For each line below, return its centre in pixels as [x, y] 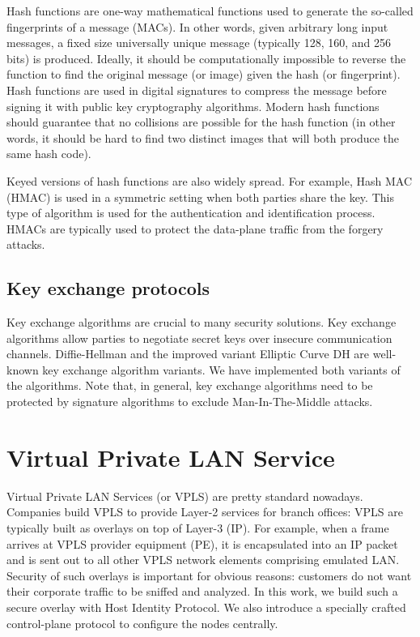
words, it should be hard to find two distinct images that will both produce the [203, 137]
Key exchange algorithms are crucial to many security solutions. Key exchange [202, 322]
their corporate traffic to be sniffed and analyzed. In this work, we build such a [202, 591]
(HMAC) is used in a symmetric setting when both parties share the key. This [200, 197]
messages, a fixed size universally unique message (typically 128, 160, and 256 [199, 43]
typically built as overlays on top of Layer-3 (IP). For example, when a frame [198, 527]
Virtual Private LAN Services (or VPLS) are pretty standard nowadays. [185, 496]
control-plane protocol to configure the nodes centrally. [142, 623]
